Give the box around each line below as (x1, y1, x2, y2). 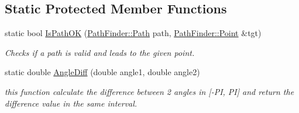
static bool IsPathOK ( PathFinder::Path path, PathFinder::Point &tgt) (5, 27, 262, 39)
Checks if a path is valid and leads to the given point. (5, 46, 195, 58)
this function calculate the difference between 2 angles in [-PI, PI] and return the (5, 85, 294, 97)
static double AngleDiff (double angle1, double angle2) (5, 66, 200, 78)
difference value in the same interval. (5, 97, 138, 109)
